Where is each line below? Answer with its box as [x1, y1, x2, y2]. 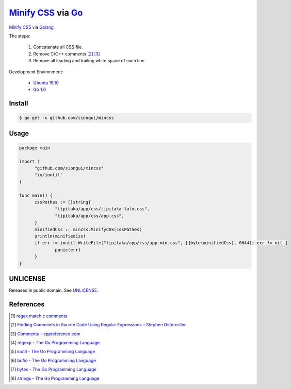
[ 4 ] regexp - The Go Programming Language [10, 340, 100, 346]
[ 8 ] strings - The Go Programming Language [10, 375, 99, 381]
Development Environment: [9, 68, 64, 75]
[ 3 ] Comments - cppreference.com [10, 331, 81, 337]
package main [19, 145, 50, 151]
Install [9, 100, 29, 108]
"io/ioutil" [34, 172, 63, 178]
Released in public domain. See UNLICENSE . [9, 288, 98, 293]
